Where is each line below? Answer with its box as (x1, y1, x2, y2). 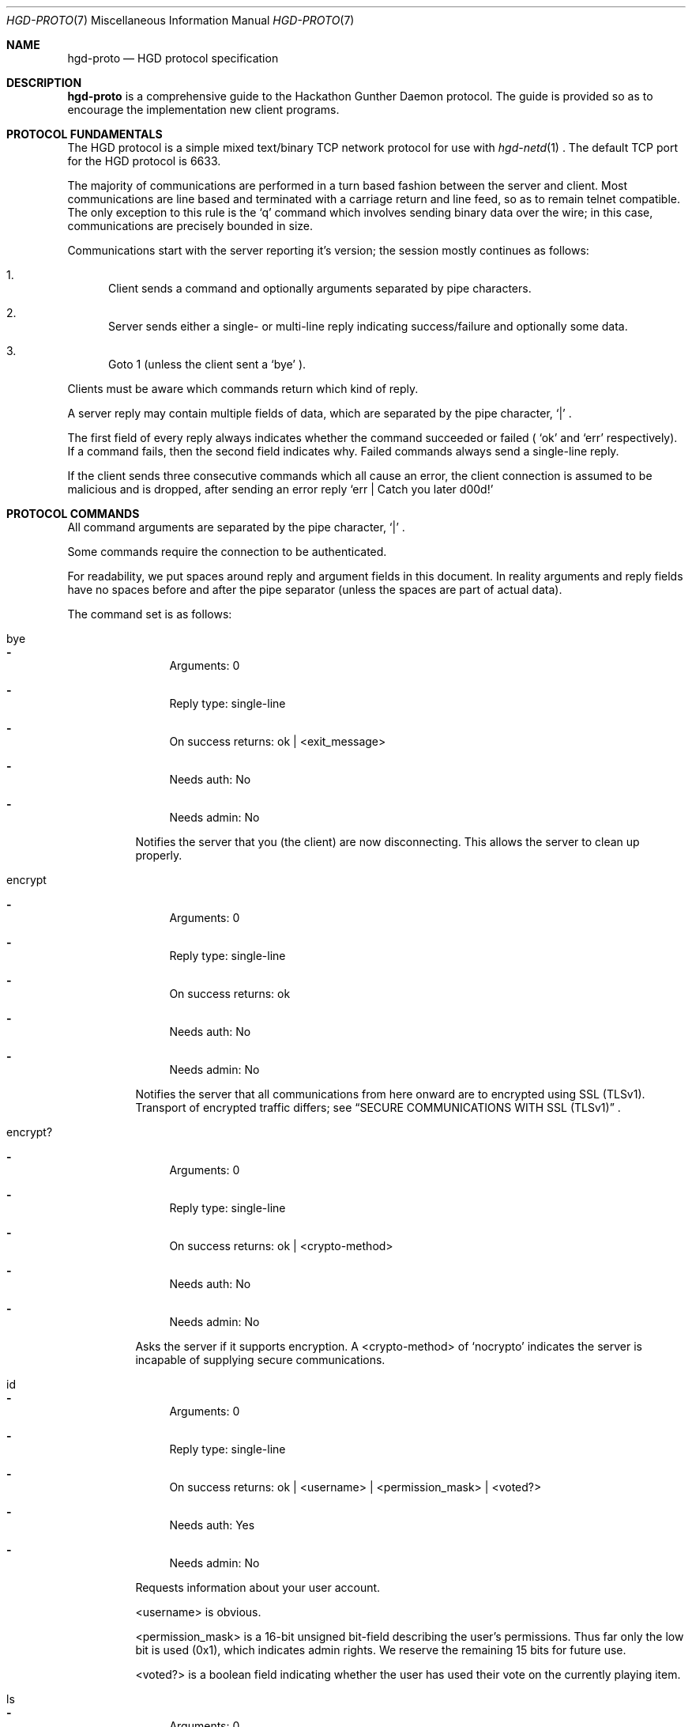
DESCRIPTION (6, 76, 82, 89)
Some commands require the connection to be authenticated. (67, 545, 387, 558)
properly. (135, 848, 182, 862)
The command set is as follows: (67, 607, 232, 621)
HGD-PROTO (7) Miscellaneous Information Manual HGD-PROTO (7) (6, 13, 355, 27)
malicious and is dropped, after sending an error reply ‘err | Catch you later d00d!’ (67, 482, 494, 496)
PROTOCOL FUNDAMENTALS (6, 127, 163, 141)
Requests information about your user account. (135, 1581, 381, 1594)
